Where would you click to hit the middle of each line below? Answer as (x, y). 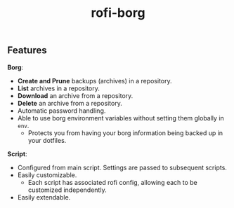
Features (27, 50)
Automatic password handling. (61, 111)
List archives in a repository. (59, 88)
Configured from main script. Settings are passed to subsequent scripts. (122, 167)
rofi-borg (118, 13)
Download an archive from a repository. (75, 95)
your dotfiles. (47, 140)
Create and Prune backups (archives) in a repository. (95, 81)
